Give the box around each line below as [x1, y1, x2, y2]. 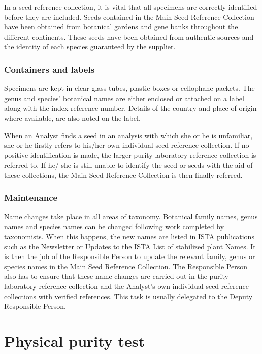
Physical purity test [4, 330, 145, 351]
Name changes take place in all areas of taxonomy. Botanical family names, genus [4, 211, 258, 221]
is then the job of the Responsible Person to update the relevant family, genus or [4, 251, 255, 262]
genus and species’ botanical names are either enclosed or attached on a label [4, 92, 244, 103]
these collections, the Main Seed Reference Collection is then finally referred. [4, 169, 243, 180]
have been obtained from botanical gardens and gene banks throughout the [4, 21, 238, 32]
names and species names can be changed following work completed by [4, 221, 224, 232]
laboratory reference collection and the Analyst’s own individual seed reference [4, 280, 249, 291]
